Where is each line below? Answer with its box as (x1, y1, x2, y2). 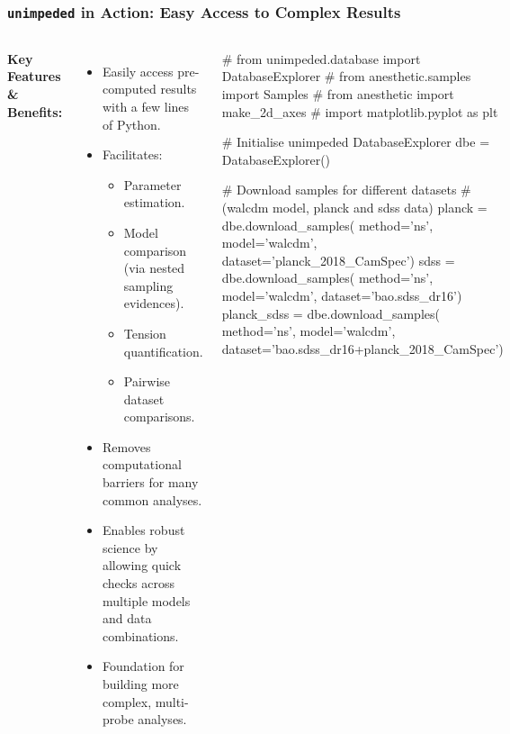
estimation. (123, 193, 185, 212)
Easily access (102, 61, 174, 80)
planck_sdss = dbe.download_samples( (221, 304, 440, 322)
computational (102, 455, 182, 474)
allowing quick (102, 556, 182, 575)
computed (102, 79, 157, 98)
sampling (123, 276, 174, 295)
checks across (102, 574, 174, 593)
